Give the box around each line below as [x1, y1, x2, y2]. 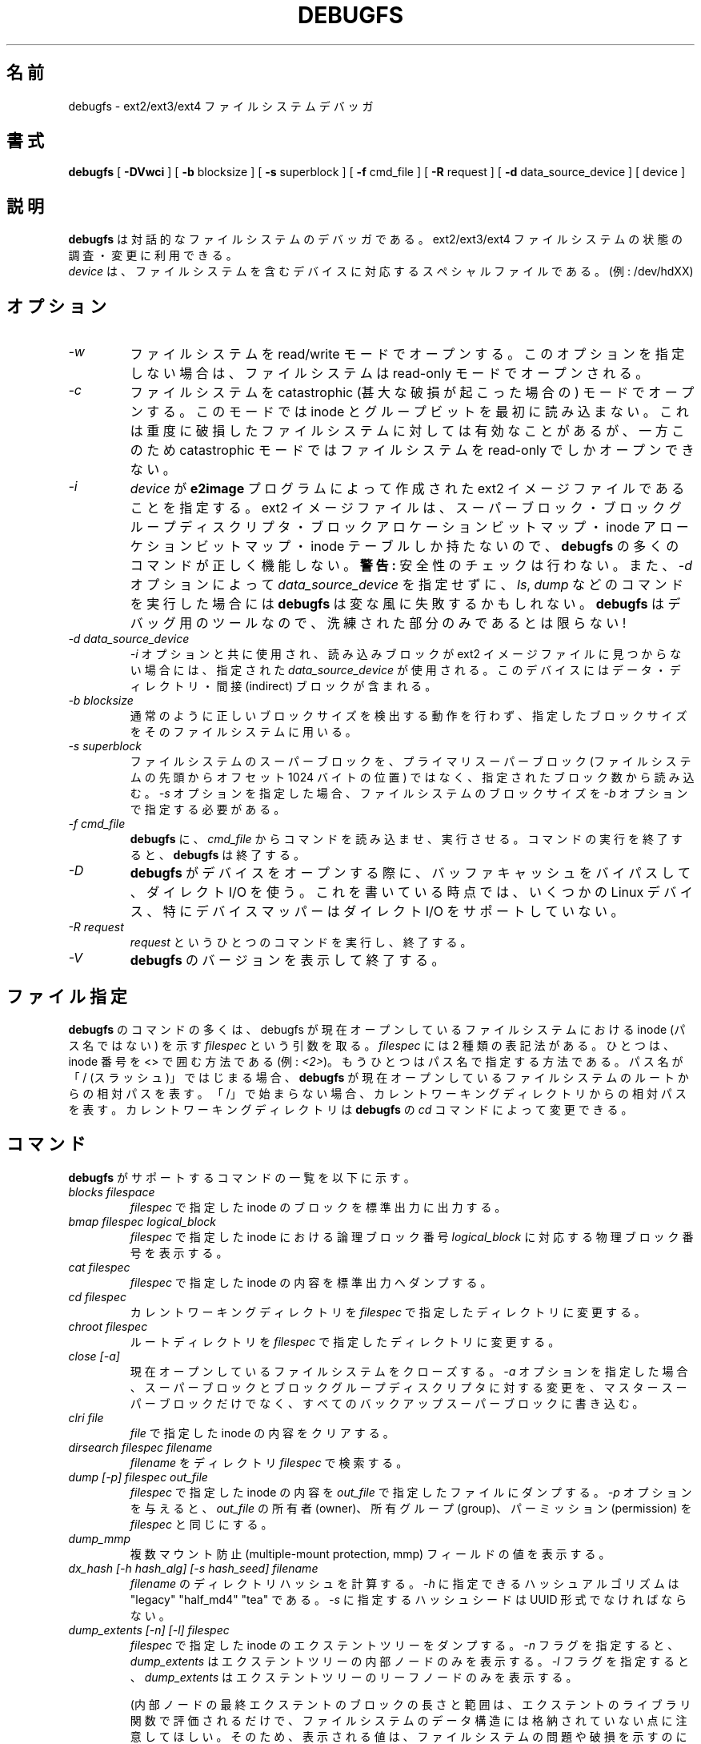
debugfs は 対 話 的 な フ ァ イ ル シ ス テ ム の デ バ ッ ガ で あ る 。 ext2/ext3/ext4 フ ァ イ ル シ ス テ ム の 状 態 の [68, 232, 683, 247]
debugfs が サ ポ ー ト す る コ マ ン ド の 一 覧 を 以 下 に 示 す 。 [68, 1170, 415, 1184]
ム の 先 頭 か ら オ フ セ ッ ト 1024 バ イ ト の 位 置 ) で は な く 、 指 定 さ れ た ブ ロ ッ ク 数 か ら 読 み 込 [130, 770, 695, 785]
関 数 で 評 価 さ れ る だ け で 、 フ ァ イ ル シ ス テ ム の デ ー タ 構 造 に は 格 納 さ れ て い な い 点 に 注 [130, 1713, 687, 1727]
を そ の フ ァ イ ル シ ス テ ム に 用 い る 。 [130, 725, 357, 739]
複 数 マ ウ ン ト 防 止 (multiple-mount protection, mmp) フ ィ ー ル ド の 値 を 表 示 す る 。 [130, 1546, 611, 1561]
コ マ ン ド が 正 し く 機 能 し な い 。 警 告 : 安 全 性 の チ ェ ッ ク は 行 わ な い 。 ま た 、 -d [130, 557, 692, 574]
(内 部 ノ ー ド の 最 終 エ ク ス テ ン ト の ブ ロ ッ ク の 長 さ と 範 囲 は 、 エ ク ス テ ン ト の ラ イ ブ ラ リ [130, 1697, 691, 1711]
